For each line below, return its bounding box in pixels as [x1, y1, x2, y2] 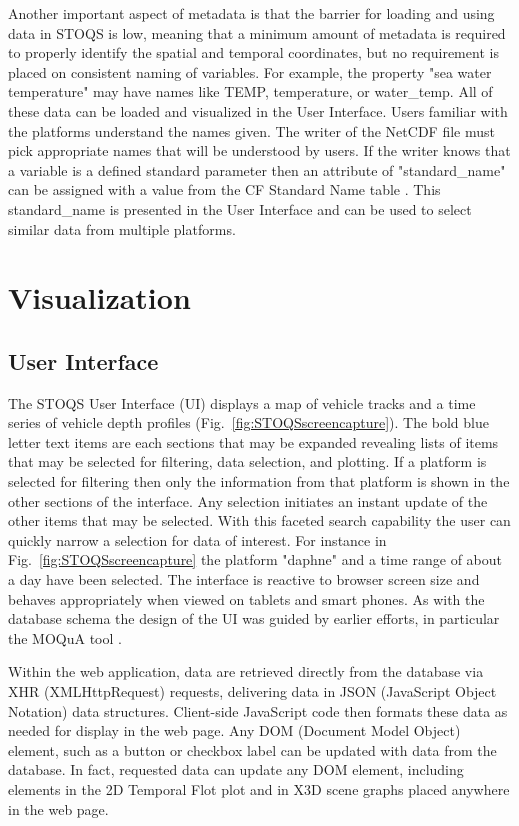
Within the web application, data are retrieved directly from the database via [8, 661, 484, 682]
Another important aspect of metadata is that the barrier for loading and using [8, 3, 495, 23]
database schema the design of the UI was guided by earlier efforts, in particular [8, 608, 500, 629]
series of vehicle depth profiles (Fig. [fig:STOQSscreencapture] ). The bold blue [8, 412, 489, 433]
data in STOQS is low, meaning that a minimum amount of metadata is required [8, 22, 506, 43]
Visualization [8, 277, 191, 318]
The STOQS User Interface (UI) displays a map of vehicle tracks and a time [8, 392, 476, 413]
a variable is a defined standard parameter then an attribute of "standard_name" [8, 159, 506, 180]
